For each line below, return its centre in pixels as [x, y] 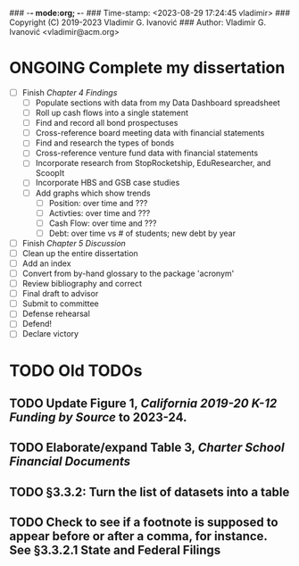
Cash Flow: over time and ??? [103, 223]
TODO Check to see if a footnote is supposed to [144, 523]
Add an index [46, 263]
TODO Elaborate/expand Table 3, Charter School [147, 448]
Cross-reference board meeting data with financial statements [150, 133]
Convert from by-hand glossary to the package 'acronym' [128, 273]
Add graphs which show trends [93, 193]
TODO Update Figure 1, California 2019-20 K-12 [143, 404]
